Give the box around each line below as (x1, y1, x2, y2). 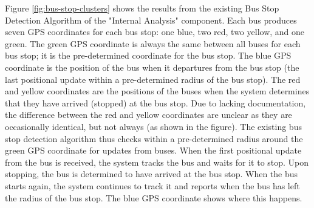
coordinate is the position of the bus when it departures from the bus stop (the (5, 60, 299, 73)
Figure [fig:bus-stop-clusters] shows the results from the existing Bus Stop (5, 2, 279, 14)
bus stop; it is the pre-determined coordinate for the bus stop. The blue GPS (5, 49, 292, 62)
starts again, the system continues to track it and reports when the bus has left (5, 179, 300, 192)
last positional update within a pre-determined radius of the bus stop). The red (5, 73, 301, 85)
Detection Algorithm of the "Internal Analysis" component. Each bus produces (5, 13, 297, 26)
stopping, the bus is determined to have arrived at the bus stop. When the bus (5, 167, 298, 180)
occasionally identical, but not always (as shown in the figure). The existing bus (5, 120, 302, 132)
